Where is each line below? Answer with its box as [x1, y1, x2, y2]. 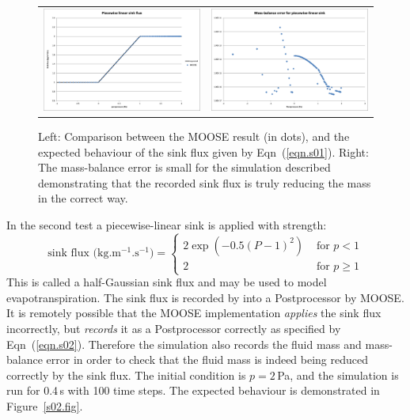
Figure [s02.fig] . [6, 397, 83, 414]
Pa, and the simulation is [277, 366, 399, 383]
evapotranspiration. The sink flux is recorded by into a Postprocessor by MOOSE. [6, 289, 404, 305]
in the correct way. [38, 190, 128, 206]
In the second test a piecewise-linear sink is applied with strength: [6, 216, 327, 233]
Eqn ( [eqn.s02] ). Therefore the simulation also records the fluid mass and [6, 335, 362, 352]
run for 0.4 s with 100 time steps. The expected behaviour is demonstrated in [6, 382, 380, 399]
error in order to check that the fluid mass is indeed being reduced [46, 351, 369, 368]
